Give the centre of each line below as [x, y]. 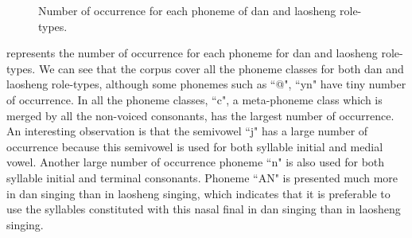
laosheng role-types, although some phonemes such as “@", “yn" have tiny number [206, 84]
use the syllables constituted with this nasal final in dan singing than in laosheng [204, 209]
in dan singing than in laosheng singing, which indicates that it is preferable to [198, 193]
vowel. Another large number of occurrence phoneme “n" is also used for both [196, 162]
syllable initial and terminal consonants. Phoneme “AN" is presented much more [202, 177]
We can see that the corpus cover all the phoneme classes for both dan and [221, 68]
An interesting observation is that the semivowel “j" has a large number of [187, 131]
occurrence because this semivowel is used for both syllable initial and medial [195, 146]
